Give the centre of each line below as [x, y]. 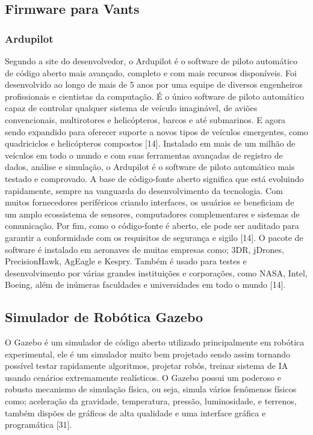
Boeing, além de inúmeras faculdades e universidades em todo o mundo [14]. [145, 284]
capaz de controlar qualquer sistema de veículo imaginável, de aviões [131, 108]
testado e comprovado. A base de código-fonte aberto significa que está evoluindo [154, 178]
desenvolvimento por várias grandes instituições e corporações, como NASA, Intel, [156, 272]
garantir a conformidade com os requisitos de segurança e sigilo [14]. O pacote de [154, 237]
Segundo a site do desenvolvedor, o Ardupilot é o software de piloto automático [151, 61]
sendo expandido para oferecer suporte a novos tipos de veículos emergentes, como [156, 131]
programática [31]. [39, 424]
